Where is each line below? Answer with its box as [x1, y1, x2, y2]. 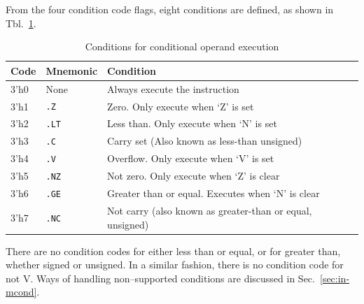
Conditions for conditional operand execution [85, 39, 279, 54]
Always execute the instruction [107, 81, 239, 96]
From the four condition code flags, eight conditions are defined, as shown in [6, 2, 334, 16]
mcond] [6, 284, 37, 299]
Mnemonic [45, 63, 98, 78]
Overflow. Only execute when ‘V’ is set [107, 151, 274, 166]
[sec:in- [319, 270, 350, 285]
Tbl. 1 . [6, 15, 36, 30]
